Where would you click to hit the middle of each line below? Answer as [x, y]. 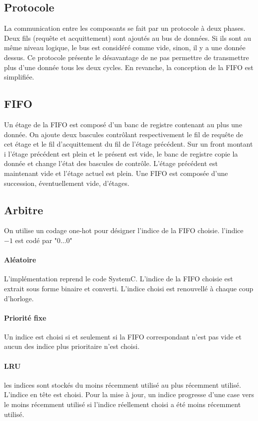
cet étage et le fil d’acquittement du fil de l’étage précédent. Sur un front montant [129, 144]
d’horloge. [19, 298]
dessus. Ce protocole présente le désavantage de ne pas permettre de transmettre [127, 57]
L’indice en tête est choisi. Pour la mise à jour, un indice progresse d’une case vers [129, 394]
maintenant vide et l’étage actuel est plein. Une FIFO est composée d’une [116, 173]
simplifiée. [19, 77]
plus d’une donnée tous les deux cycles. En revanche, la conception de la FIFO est [129, 67]
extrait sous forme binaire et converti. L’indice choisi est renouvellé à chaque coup [129, 288]
